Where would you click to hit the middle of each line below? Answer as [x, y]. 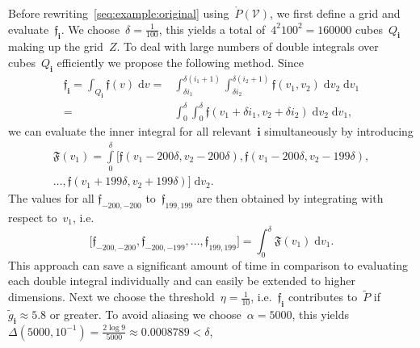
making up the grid [56, 46]
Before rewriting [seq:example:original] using [119, 13]
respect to [33, 217]
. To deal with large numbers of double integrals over [248, 46]
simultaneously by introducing [339, 131]
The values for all [51, 198]
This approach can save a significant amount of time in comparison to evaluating [208, 264]
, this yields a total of [212, 29]
